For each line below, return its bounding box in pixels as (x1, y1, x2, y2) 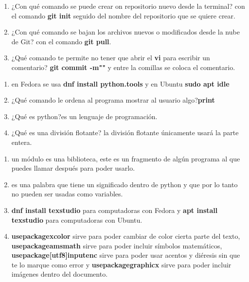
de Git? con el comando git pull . (11, 36, 111, 46)
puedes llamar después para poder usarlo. (11, 163, 135, 173)
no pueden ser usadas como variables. (11, 189, 123, 199)
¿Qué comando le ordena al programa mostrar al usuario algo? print (11, 95, 215, 105)
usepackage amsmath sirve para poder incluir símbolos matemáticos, (11, 240, 222, 250)
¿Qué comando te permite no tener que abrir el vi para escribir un (11, 53, 210, 63)
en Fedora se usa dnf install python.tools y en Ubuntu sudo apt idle (11, 78, 230, 88)
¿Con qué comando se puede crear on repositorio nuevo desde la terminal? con (11, 1, 245, 11)
